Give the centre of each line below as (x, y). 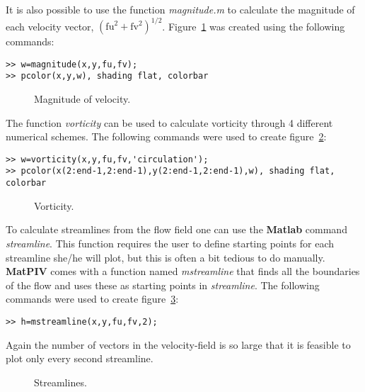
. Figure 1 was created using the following (254, 26)
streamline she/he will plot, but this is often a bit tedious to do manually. (166, 257)
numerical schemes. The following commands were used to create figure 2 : (166, 136)
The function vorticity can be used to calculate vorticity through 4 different (169, 122)
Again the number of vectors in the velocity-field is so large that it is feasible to (178, 344)
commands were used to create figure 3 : (92, 299)
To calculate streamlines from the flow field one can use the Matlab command (176, 229)
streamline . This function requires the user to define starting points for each (170, 243)
